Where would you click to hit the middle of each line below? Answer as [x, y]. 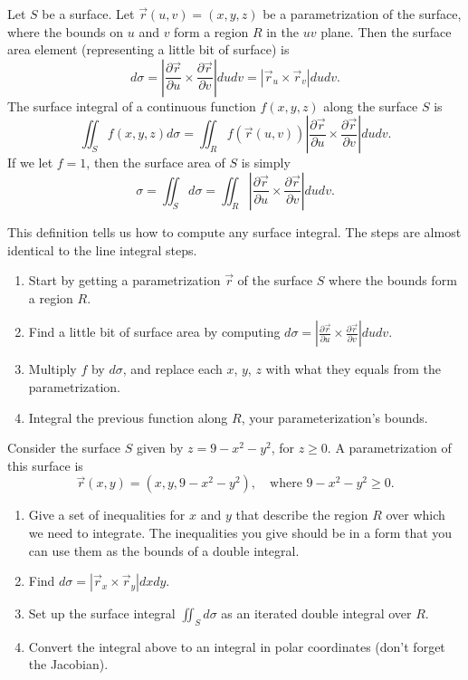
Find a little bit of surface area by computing [154, 332]
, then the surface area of [156, 163]
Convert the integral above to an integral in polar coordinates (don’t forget [237, 646]
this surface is [45, 465]
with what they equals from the [353, 369]
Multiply [53, 369]
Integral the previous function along [128, 417]
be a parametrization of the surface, [362, 14]
